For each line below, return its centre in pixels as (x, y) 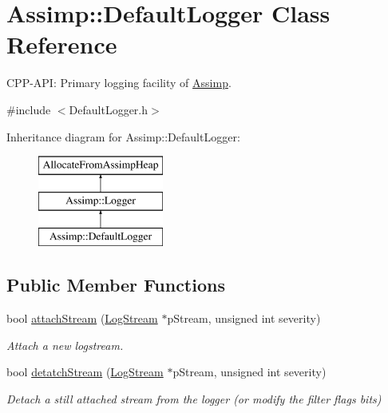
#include (29, 109)
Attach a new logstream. (65, 345)
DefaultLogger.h (109, 109)
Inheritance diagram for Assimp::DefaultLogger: (123, 136)
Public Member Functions (116, 285)
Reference (62, 44)
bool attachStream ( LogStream (82, 318)
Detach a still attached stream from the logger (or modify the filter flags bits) (194, 399)
